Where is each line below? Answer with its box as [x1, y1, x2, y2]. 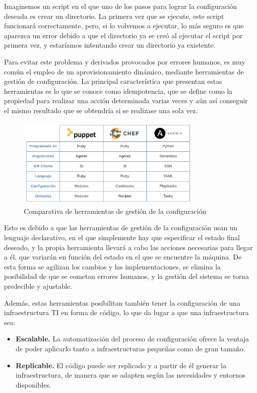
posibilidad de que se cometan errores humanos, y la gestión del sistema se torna [4, 271, 249, 281]
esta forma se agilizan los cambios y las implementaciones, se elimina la [4, 261, 221, 271]
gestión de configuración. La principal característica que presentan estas [4, 76, 222, 86]
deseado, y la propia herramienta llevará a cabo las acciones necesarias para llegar [4, 242, 253, 252]
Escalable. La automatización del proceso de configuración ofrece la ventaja [15, 333, 249, 344]
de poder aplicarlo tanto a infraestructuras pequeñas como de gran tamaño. [15, 343, 246, 353]
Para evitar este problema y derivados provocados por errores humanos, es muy [4, 56, 246, 66]
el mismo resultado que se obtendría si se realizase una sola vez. [4, 105, 198, 115]
